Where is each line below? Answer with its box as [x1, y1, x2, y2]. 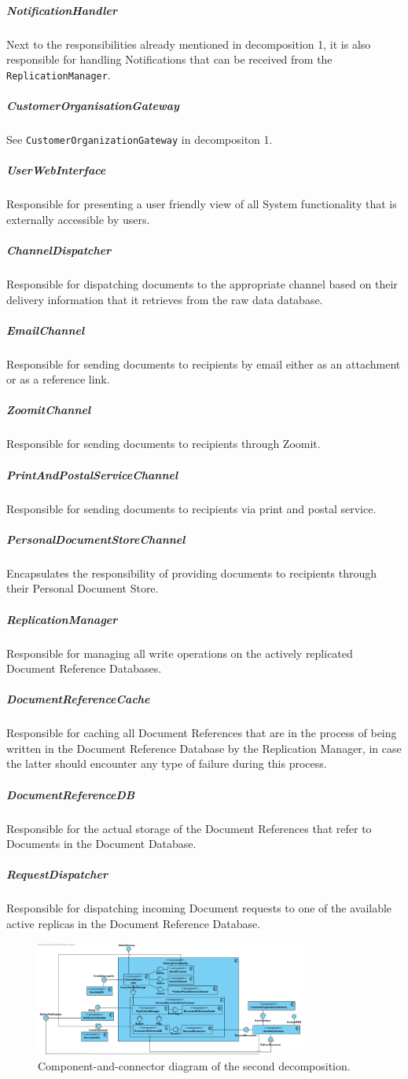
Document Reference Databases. [6, 660, 162, 677]
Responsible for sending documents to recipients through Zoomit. [6, 435, 321, 452]
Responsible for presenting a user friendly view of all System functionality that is [6, 196, 397, 212]
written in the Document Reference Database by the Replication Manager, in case [6, 740, 402, 756]
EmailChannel [6, 321, 85, 338]
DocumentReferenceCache [6, 691, 150, 707]
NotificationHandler [6, 2, 117, 18]
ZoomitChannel [6, 402, 91, 418]
